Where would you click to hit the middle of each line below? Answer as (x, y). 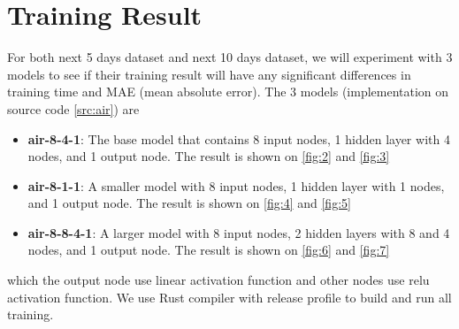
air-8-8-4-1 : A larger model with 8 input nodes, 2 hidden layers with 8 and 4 (239, 232)
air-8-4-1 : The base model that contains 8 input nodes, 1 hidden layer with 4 (239, 138)
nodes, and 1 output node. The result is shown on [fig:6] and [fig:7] (209, 250)
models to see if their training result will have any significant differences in (209, 74)
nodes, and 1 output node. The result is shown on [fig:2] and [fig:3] (209, 156)
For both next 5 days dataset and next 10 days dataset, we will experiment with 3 (230, 57)
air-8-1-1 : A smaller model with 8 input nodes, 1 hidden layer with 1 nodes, (236, 185)
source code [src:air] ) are (73, 108)
